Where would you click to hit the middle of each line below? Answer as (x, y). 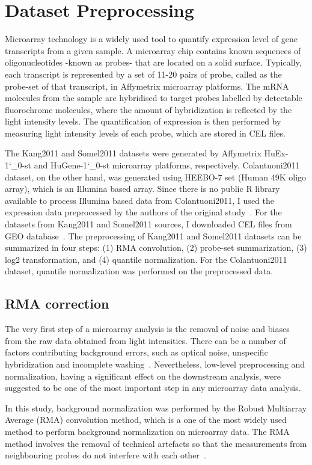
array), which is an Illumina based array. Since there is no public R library (142, 189)
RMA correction (57, 303)
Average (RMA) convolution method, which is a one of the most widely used (146, 420)
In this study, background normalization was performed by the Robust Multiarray (156, 408)
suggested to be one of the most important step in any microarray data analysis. (153, 388)
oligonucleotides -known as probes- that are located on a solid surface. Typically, (153, 62)
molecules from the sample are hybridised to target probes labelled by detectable (154, 98)
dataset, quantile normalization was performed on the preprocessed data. (139, 271)
